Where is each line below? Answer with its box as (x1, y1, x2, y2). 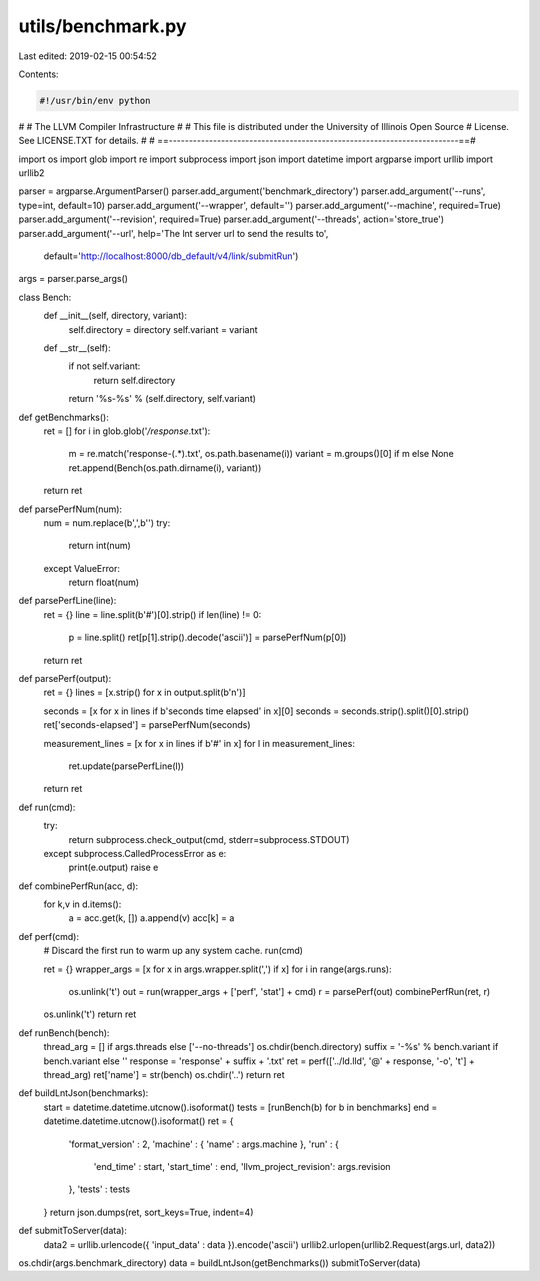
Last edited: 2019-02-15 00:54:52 (18, 50, 157, 62)
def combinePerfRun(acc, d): (18, 880, 139, 892)
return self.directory (93, 374, 176, 386)
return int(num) (68, 540, 132, 552)
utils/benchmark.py (18, 15, 187, 37)
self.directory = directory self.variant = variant (68, 323, 258, 335)
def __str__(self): (43, 341, 112, 354)
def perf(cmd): (18, 930, 80, 942)
